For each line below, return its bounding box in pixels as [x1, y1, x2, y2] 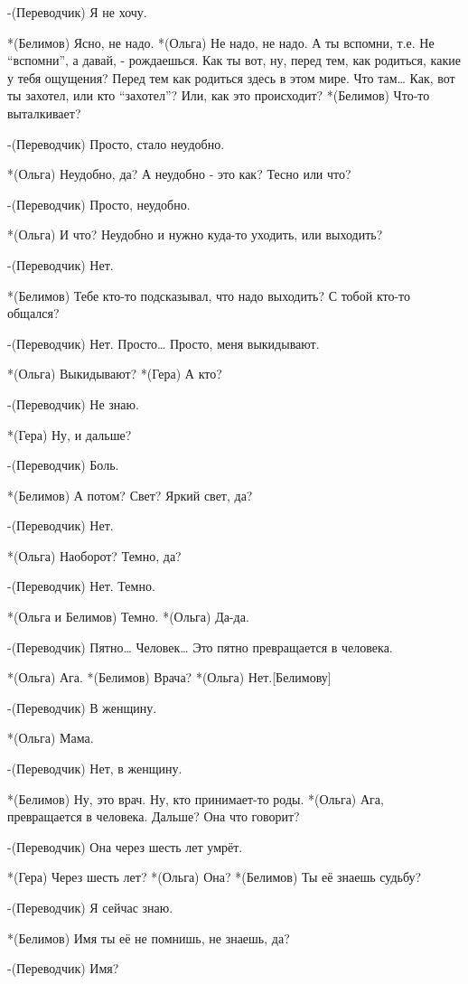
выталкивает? [7, 103, 81, 122]
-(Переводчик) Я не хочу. [7, 3, 147, 21]
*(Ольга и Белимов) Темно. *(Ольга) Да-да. [7, 607, 249, 626]
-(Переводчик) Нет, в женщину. [7, 759, 183, 778]
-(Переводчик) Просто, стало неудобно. [7, 134, 225, 153]
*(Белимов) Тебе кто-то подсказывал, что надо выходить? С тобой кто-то [7, 286, 411, 305]
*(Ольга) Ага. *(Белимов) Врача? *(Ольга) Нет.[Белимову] [7, 668, 332, 687]
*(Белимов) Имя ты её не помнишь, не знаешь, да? [7, 928, 290, 947]
